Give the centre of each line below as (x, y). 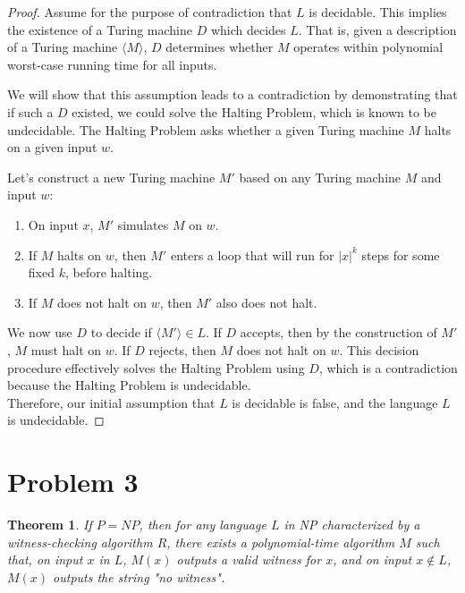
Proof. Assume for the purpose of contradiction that (150, 12)
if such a (30, 111)
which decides (248, 29)
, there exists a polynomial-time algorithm (281, 542)
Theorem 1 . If (50, 524)
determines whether (220, 47)
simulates (143, 224)
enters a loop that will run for (252, 254)
